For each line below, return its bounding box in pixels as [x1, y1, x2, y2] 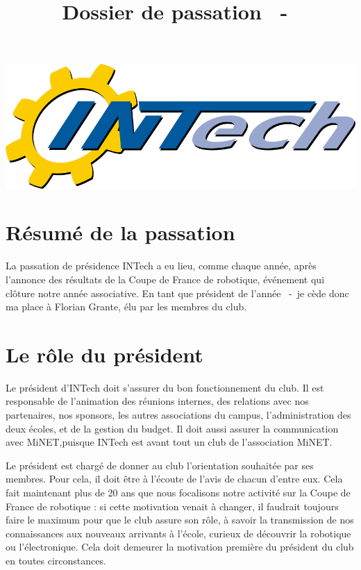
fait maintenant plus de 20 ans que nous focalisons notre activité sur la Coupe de [6, 485, 351, 500]
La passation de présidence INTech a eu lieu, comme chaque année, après [6, 258, 317, 273]
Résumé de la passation [6, 218, 235, 246]
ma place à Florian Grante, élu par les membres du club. [6, 299, 247, 314]
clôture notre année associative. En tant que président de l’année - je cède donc [6, 285, 349, 300]
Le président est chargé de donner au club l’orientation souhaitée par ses [6, 458, 314, 472]
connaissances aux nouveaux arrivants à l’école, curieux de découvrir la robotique [6, 526, 351, 540]
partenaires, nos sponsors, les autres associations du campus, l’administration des [6, 408, 351, 422]
